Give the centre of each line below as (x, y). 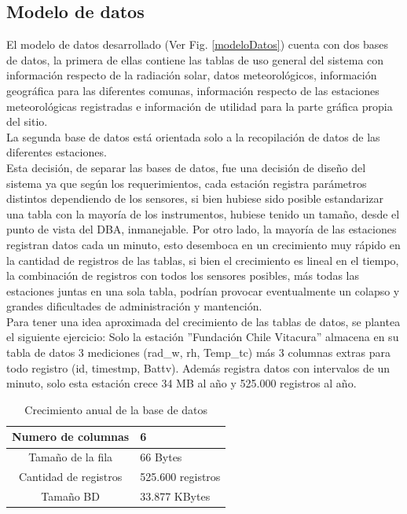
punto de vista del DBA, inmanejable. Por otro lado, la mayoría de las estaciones (202, 229)
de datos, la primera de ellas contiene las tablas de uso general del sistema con (195, 59)
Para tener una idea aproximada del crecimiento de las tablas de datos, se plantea (203, 321)
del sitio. (27, 121)
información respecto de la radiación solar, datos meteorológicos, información (192, 75)
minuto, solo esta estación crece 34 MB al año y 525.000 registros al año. (181, 383)
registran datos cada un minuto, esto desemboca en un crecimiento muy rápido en (203, 244)
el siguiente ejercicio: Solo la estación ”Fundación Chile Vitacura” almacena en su (203, 337)
